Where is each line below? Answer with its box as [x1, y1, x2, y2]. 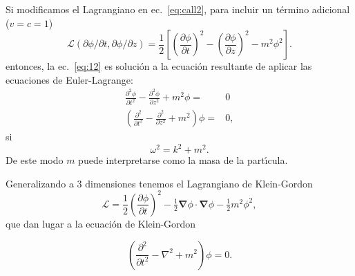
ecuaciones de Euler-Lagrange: [6, 72, 133, 86]
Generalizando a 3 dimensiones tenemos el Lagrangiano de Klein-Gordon [6, 176, 313, 190]
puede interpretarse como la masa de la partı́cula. [78, 153, 288, 167]
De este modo [6, 153, 64, 167]
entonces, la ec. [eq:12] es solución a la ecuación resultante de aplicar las [6, 59, 312, 73]
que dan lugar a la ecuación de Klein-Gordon [6, 216, 196, 230]
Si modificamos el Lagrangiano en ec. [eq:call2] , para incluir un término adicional [6, 2, 350, 16]
